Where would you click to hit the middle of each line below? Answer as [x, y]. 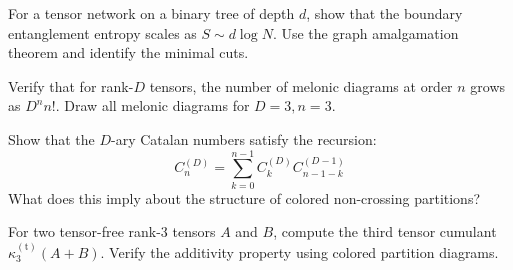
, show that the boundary [384, 13]
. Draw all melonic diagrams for [152, 105]
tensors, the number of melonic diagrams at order [301, 85]
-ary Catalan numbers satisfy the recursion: [244, 138]
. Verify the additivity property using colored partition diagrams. [299, 251]
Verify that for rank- [71, 85]
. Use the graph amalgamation [365, 32]
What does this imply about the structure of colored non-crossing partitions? [244, 197]
